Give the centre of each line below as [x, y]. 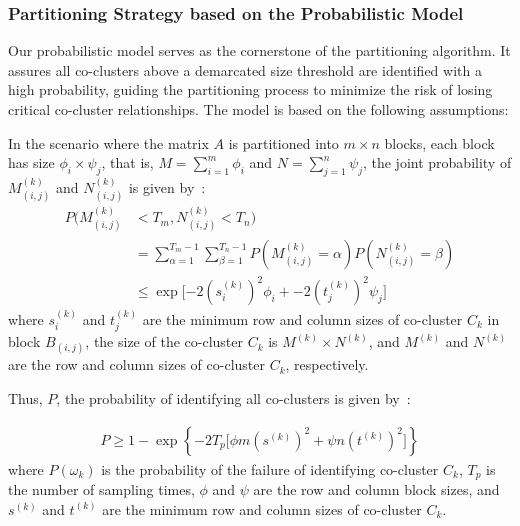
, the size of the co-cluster [164, 341]
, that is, [127, 162]
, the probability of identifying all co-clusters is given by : [233, 398]
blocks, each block [439, 142]
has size [31, 162]
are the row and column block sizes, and [376, 489]
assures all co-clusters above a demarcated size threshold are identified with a [245, 69]
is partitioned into [283, 142]
